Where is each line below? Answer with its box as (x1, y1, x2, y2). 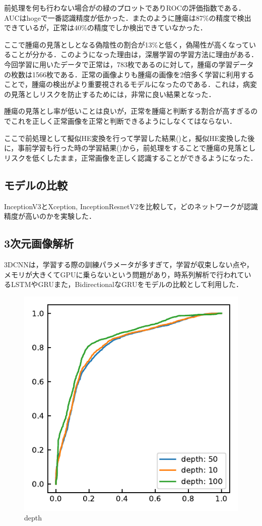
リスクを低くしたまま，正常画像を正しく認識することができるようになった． (4, 152, 257, 163)
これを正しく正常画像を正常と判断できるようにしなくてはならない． (11, 115, 237, 126)
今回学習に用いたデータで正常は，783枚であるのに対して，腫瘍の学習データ (4, 59, 254, 69)
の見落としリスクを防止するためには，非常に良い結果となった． (4, 88, 216, 99)
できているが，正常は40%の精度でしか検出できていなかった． (4, 22, 207, 33)
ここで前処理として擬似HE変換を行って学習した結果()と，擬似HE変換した (4, 132, 248, 143)
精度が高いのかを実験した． (4, 211, 96, 221)
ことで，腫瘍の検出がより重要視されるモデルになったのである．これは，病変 (4, 79, 257, 89)
